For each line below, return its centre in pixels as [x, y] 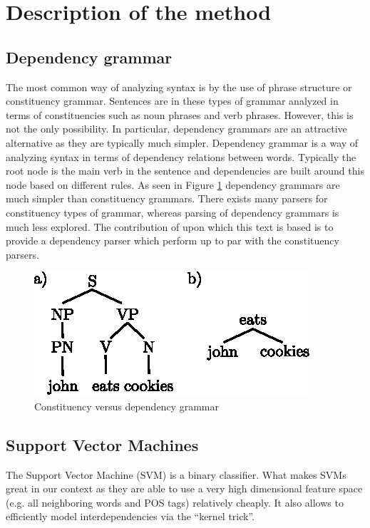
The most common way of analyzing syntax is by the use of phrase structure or [179, 87]
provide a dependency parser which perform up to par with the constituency [173, 240]
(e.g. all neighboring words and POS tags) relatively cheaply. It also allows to [175, 502]
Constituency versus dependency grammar [127, 406]
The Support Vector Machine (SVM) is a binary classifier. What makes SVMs [176, 474]
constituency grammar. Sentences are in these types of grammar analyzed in [172, 101]
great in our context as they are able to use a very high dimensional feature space [184, 488]
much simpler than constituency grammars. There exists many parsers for [167, 198]
